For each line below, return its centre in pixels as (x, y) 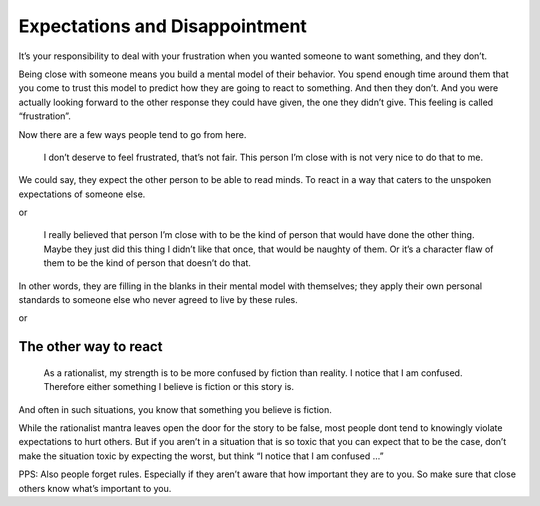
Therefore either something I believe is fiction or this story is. (169, 387)
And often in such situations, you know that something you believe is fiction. (175, 409)
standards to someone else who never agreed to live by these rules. (158, 300)
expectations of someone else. (82, 194)
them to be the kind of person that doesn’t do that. (147, 263)
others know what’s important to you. (95, 488)
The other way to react (90, 346)
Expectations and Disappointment (162, 26)
